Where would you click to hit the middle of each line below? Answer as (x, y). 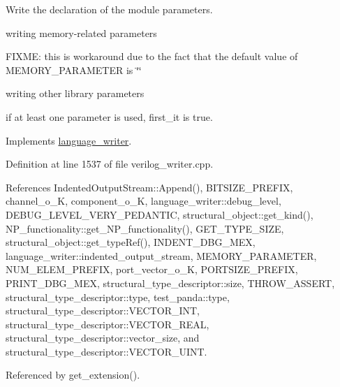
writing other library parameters (75, 93)
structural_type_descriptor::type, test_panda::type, (118, 297)
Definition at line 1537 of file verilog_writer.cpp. (110, 164)
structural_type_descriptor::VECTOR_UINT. (106, 351)
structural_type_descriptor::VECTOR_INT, (103, 311)
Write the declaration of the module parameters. (109, 9)
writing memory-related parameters (81, 32)
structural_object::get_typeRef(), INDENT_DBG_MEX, (131, 242)
